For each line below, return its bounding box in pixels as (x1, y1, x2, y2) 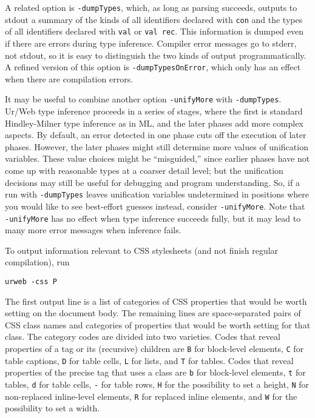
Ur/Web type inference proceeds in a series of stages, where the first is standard (5, 105, 303, 118)
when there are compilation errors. (5, 72, 134, 85)
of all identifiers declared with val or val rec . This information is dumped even (5, 25, 304, 38)
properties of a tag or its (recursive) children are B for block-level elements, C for (5, 342, 304, 354)
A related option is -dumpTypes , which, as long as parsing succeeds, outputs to (5, 1, 297, 13)
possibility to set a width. (5, 402, 100, 414)
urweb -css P (5, 277, 57, 286)
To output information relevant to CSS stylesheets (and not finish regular (5, 244, 279, 256)
